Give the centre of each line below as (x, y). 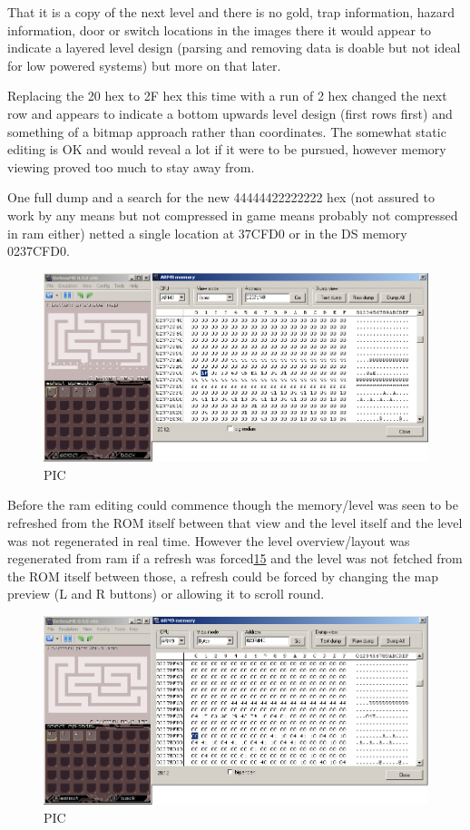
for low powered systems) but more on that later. (144, 65)
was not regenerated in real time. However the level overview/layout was (209, 540)
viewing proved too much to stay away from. (131, 166)
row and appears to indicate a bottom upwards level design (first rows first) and (230, 113)
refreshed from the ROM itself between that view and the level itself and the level (235, 523)
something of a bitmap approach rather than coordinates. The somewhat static (227, 131)
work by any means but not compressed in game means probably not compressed (233, 215)
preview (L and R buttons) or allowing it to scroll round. (166, 594)
